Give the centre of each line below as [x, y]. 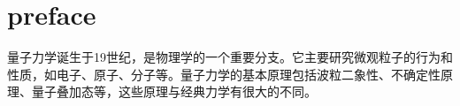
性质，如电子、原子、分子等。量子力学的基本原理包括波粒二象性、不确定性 [224, 74]
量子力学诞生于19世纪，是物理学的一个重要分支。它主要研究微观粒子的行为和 [230, 57]
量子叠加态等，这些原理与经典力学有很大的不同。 [174, 91]
